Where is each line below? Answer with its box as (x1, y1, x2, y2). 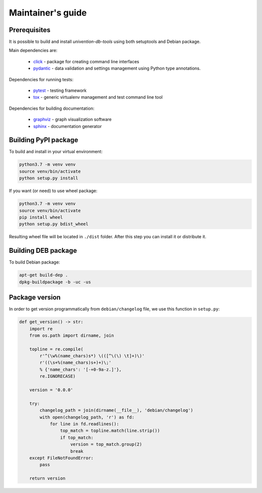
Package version (9, 293, 61, 301)
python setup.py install (19, 176, 79, 181)
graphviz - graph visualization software (33, 117, 112, 123)
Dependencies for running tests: (9, 76, 74, 82)
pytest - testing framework (33, 88, 87, 93)
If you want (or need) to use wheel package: (9, 188, 98, 194)
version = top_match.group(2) (70, 441, 143, 447)
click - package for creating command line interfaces (33, 58, 139, 64)
